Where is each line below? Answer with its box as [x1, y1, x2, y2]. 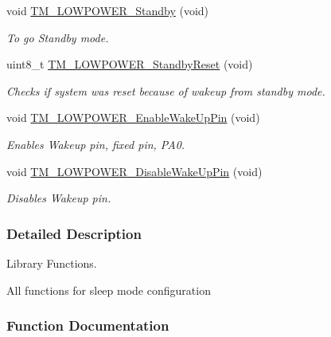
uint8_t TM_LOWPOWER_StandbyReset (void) [6, 56, 253, 72]
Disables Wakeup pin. [6, 190, 111, 206]
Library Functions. [6, 254, 97, 271]
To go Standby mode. [6, 29, 109, 45]
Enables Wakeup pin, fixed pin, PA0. [6, 135, 185, 152]
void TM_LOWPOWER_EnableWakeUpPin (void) [6, 109, 260, 126]
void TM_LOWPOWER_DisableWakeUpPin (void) [6, 163, 263, 179]
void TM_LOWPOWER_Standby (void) [6, 2, 209, 18]
